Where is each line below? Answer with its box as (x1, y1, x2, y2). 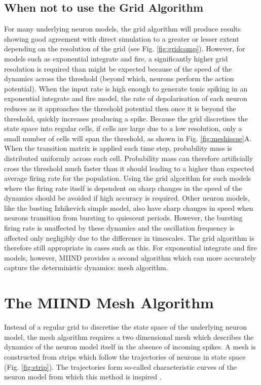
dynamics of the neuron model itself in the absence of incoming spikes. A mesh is (4, 341, 256, 352)
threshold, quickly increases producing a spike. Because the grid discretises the (4, 113, 248, 123)
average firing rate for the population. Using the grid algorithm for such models (4, 173, 251, 183)
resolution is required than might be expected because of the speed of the (4, 63, 232, 74)
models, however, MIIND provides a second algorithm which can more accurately (4, 252, 256, 263)
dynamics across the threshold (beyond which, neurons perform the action (4, 73, 234, 84)
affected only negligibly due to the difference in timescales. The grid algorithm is (4, 232, 254, 243)
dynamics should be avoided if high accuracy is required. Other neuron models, (4, 192, 250, 203)
